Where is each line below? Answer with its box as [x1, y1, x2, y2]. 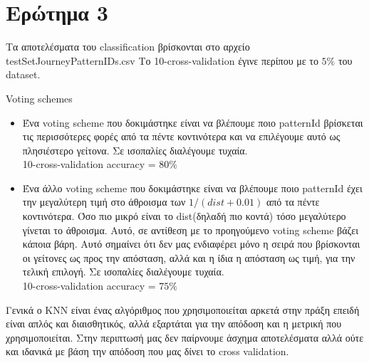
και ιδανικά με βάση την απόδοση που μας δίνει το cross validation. [6, 344, 289, 359]
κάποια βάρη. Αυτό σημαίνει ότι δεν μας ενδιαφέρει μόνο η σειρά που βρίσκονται [22, 236, 360, 251]
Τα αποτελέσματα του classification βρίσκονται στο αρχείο [6, 39, 250, 54]
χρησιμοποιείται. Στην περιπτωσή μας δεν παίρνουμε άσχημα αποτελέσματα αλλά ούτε [6, 330, 364, 344]
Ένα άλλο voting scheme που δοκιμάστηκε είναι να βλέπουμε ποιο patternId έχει [22, 180, 363, 195]
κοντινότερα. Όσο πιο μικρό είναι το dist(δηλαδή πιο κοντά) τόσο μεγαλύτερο [22, 209, 346, 223]
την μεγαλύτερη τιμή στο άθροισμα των [22, 194, 186, 209]
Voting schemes [6, 90, 73, 105]
